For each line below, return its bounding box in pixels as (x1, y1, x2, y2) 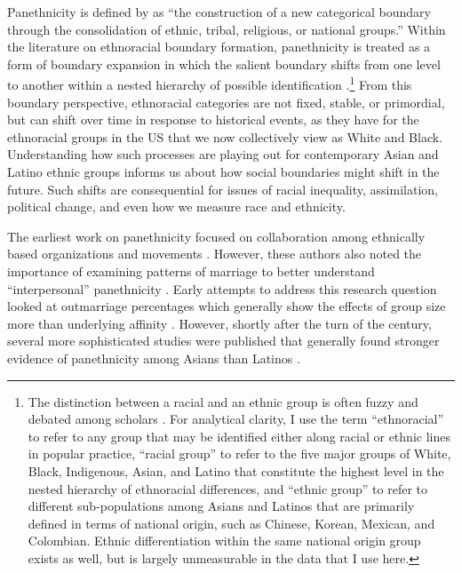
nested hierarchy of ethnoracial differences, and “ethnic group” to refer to (28, 479, 427, 497)
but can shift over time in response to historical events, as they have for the (7, 110, 419, 129)
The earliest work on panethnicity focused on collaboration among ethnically (7, 227, 426, 245)
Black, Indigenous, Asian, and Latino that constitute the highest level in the (28, 461, 444, 480)
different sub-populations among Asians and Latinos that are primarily (28, 497, 415, 515)
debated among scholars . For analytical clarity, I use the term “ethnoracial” (28, 410, 444, 428)
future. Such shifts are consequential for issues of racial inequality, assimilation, (7, 179, 438, 198)
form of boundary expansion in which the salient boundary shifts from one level (7, 54, 441, 73)
